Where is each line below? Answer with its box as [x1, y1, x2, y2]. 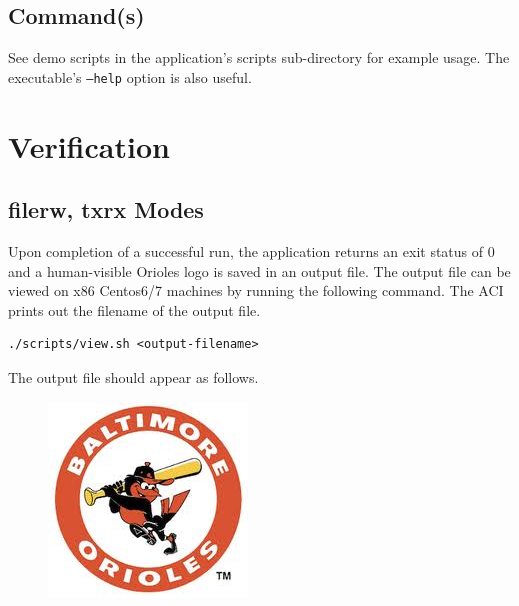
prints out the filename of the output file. [8, 299, 261, 320]
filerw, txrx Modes [8, 194, 204, 225]
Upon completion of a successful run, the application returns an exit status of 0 [8, 241, 495, 262]
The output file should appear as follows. [8, 367, 259, 387]
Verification [8, 125, 170, 166]
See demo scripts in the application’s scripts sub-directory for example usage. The [8, 47, 510, 68]
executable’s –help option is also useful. [8, 66, 252, 87]
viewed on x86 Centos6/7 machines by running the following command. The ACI [8, 280, 504, 301]
